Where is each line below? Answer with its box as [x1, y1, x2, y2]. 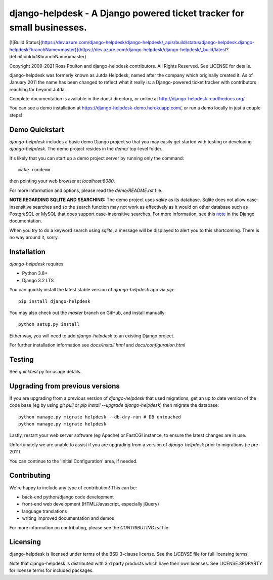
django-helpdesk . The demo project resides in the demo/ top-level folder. [9, 146, 163, 152]
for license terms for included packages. [9, 567, 94, 573]
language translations [22, 508, 67, 514]
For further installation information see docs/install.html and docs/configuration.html [9, 342, 186, 348]
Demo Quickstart [9, 125, 64, 134]
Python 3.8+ [22, 270, 48, 276]
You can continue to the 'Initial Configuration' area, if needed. [9, 458, 138, 464]
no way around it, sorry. [9, 235, 59, 241]
